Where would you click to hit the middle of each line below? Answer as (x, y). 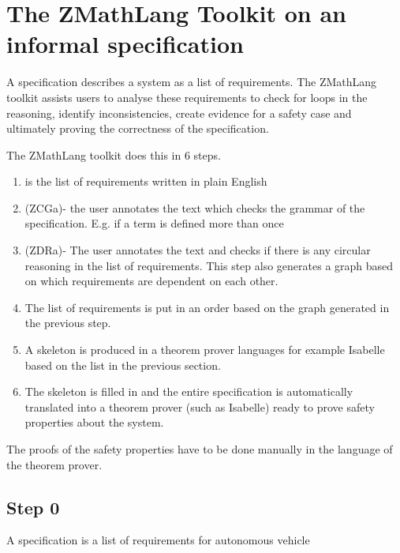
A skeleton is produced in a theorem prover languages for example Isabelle (205, 350)
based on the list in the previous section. (123, 365)
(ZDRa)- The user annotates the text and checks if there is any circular (198, 250)
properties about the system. (94, 422)
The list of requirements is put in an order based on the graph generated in (207, 307)
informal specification (125, 44)
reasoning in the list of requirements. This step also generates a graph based (209, 265)
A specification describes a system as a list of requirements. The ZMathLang (192, 82)
